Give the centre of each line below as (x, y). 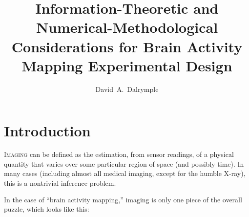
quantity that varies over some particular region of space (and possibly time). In (124, 163)
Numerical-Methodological (127, 27)
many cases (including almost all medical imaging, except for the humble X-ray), (125, 173)
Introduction (47, 131)
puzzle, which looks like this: (47, 209)
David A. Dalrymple (127, 89)
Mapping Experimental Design (127, 65)
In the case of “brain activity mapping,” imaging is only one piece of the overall (123, 199)
